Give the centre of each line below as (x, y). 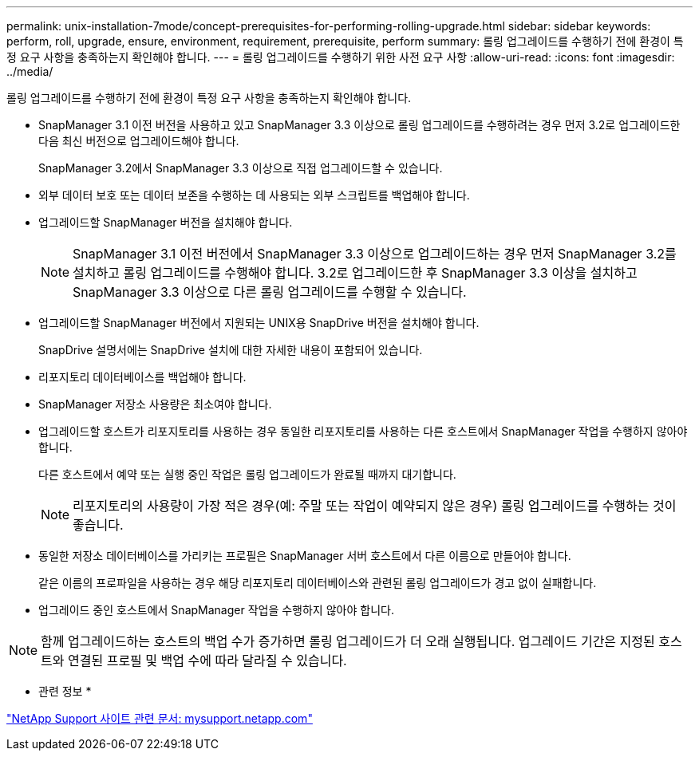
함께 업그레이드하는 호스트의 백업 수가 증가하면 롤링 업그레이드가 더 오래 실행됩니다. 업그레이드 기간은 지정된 (348, 641)
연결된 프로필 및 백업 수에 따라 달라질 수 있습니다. (207, 660)
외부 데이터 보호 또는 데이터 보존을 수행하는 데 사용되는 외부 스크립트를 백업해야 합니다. (254, 195)
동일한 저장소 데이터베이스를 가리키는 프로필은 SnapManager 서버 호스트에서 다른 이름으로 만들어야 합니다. (305, 556)
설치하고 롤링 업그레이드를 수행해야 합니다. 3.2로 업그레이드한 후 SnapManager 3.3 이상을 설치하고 (355, 273)
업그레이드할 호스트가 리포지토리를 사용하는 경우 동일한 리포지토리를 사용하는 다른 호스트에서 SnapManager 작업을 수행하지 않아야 (363, 431)
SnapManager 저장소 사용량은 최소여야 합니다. (155, 404)
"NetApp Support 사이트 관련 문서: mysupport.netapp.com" (160, 718)
